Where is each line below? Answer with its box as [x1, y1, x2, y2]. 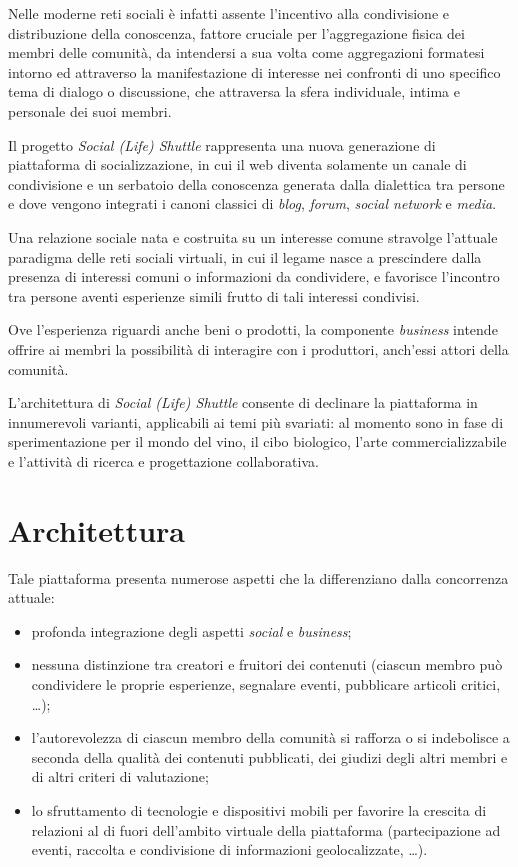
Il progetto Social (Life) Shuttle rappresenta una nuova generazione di [8, 134, 436, 155]
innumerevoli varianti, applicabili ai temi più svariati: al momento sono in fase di [8, 411, 504, 432]
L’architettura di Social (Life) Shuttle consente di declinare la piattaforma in [8, 392, 478, 413]
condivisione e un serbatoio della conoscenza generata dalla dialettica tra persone [8, 173, 505, 194]
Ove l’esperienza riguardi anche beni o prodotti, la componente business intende [8, 319, 498, 340]
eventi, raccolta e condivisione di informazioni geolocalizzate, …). [31, 839, 428, 860]
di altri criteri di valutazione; [31, 766, 209, 787]
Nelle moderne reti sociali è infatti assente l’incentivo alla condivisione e [8, 3, 449, 23]
